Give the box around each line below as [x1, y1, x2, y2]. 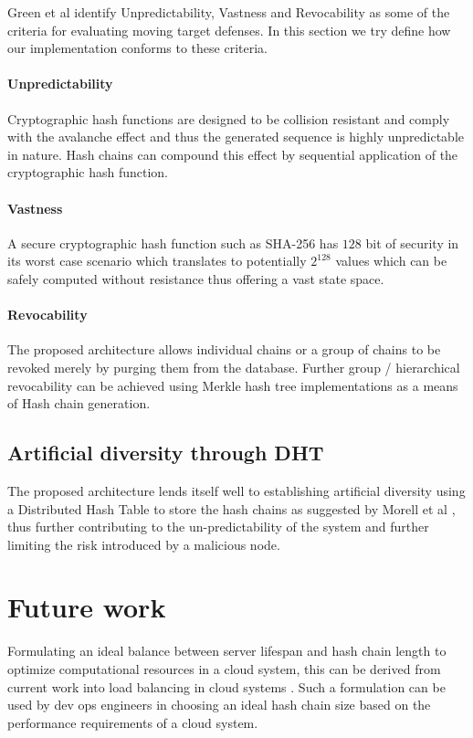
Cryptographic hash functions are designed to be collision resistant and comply [7, 109, 450, 128]
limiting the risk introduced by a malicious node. [7, 534, 280, 553]
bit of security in [365, 233, 459, 252]
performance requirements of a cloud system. [7, 712, 258, 732]
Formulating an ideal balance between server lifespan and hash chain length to [7, 641, 447, 660]
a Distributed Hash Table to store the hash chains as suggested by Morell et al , [7, 499, 456, 518]
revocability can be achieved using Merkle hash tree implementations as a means [7, 375, 458, 395]
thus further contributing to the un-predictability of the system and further [7, 517, 429, 536]
